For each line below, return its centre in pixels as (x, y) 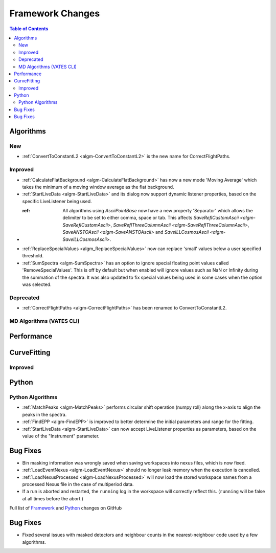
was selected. (37, 284)
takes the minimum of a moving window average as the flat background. (98, 187)
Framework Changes (55, 13)
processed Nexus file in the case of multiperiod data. (78, 484)
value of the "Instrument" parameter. (61, 436)
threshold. (33, 256)
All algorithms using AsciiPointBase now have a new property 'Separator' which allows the (158, 211)
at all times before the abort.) (53, 498)
